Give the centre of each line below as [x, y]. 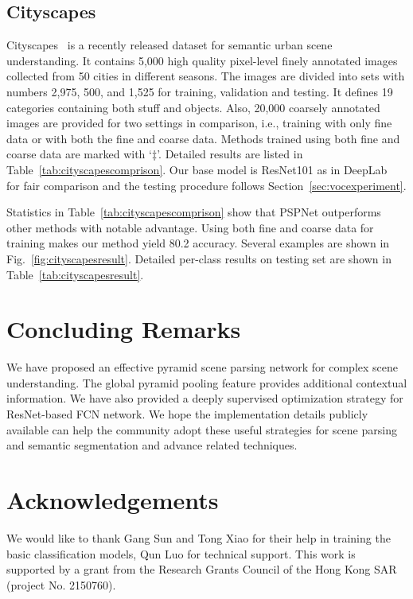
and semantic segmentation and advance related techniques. [152, 445]
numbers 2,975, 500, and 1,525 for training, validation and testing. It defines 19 [200, 91]
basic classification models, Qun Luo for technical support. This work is [181, 553]
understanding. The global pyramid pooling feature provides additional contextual [207, 382]
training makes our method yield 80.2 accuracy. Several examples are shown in [198, 243]
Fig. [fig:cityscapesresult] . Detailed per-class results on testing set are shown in [199, 258]
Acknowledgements [113, 499]
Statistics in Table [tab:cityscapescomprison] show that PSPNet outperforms [194, 212]
